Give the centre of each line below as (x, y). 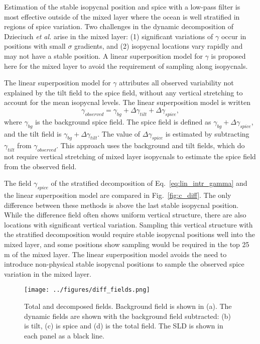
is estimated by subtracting (207, 133)
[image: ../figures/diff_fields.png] (87, 290)
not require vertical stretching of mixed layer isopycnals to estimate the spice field (130, 156)
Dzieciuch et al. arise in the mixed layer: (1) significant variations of (109, 36)
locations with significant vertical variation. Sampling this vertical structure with (128, 224)
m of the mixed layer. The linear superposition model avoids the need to (115, 254)
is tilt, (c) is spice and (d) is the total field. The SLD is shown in (124, 326)
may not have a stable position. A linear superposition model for (103, 55)
